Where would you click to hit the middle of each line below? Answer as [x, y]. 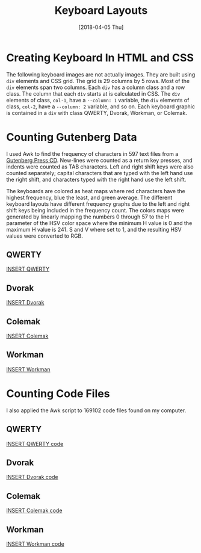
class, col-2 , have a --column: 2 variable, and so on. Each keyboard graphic [101, 107]
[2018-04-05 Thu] [101, 27]
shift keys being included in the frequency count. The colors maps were [95, 210]
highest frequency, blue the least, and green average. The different [89, 197]
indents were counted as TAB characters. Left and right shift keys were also [100, 167]
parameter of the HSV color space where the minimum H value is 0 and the [99, 223]
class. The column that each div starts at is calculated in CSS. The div [93, 93]
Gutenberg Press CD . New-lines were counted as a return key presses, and [99, 160]
